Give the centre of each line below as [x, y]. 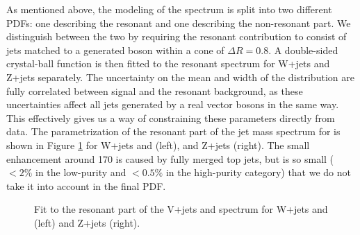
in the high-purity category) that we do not [258, 172]
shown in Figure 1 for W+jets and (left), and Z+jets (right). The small [158, 145]
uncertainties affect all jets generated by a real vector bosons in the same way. [173, 104]
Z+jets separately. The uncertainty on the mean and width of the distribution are [180, 77]
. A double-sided [303, 50]
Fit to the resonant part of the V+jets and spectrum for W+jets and [181, 209]
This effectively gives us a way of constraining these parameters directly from [171, 117]
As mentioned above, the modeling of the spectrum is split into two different [169, 9]
